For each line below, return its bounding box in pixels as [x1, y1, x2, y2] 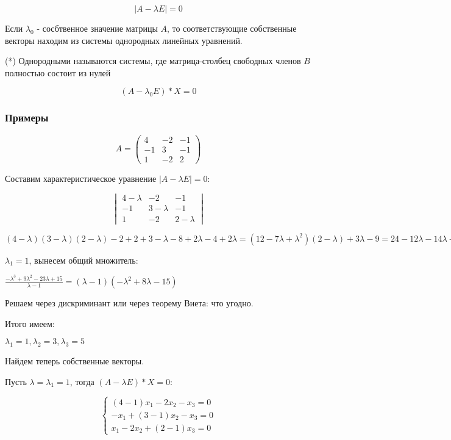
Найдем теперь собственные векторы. [5, 355, 144, 367]
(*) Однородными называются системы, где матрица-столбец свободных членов [5, 54, 301, 67]
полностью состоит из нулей [5, 66, 111, 79]
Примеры [5, 110, 49, 125]
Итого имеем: [5, 317, 55, 330]
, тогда [69, 375, 94, 388]
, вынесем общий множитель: [29, 253, 138, 266]
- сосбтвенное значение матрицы [37, 22, 158, 34]
